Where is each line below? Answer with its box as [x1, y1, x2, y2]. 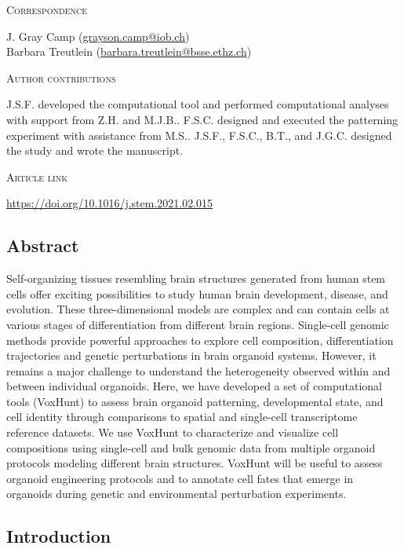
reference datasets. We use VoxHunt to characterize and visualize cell [6, 424, 339, 441]
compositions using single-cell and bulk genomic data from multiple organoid [6, 439, 376, 456]
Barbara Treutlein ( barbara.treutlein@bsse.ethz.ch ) [6, 43, 252, 60]
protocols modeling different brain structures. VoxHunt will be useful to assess [6, 455, 383, 471]
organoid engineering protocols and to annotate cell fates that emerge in [6, 470, 354, 486]
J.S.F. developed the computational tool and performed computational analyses [6, 96, 389, 112]
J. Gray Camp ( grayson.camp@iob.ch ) [6, 27, 190, 44]
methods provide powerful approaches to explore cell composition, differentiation [6, 331, 394, 348]
